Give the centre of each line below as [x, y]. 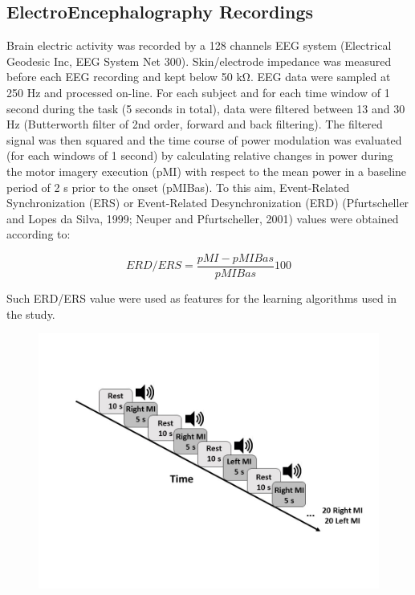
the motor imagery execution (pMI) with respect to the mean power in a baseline [207, 171]
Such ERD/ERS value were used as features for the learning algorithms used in [202, 297]
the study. [31, 314]
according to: [39, 234]
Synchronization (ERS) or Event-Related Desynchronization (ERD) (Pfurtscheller [208, 203]
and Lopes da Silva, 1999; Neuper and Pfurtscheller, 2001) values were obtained [203, 218]
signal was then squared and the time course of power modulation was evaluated [204, 139]
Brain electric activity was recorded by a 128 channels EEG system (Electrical [199, 45]
